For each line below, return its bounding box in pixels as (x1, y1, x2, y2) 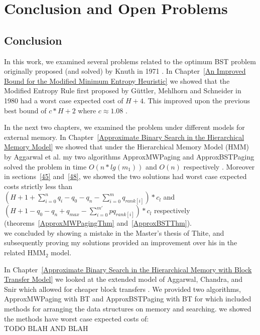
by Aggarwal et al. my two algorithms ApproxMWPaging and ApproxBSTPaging (4, 151, 254, 161)
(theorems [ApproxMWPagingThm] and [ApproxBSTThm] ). (4, 218, 192, 228)
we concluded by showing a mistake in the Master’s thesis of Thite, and (4, 227, 224, 238)
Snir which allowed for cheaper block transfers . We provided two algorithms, (4, 283, 241, 294)
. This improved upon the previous (143, 95, 250, 105)
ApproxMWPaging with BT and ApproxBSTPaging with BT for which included (4, 293, 251, 304)
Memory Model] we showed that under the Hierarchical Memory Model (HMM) (4, 141, 249, 152)
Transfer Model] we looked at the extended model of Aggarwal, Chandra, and (4, 274, 243, 284)
